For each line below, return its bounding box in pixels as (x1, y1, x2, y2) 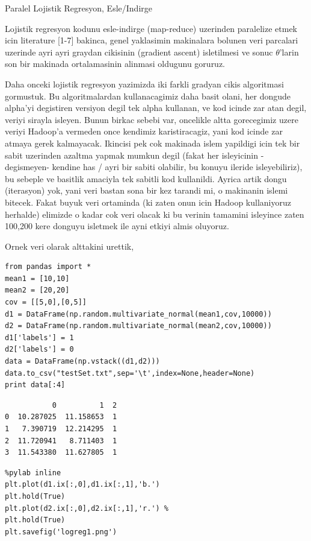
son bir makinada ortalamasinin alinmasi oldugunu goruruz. (5, 57, 226, 70)
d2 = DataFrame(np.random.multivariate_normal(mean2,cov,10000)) (5, 321, 272, 331)
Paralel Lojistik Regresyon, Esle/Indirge (5, 2, 152, 14)
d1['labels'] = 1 (5, 333, 74, 342)
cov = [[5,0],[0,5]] (5, 298, 87, 307)
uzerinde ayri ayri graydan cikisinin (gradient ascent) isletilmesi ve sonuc (5, 45, 273, 58)
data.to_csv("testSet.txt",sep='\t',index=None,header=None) (5, 369, 255, 378)
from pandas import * (5, 262, 91, 271)
